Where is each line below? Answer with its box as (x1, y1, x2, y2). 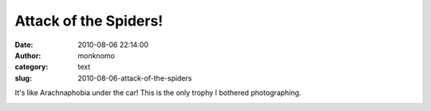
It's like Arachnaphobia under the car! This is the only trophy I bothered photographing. (14, 88, 302, 97)
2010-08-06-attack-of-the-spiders (77, 73, 192, 83)
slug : (14, 73, 32, 83)
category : (14, 62, 49, 72)
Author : (14, 50, 42, 60)
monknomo (77, 50, 115, 60)
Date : (14, 40, 34, 50)
